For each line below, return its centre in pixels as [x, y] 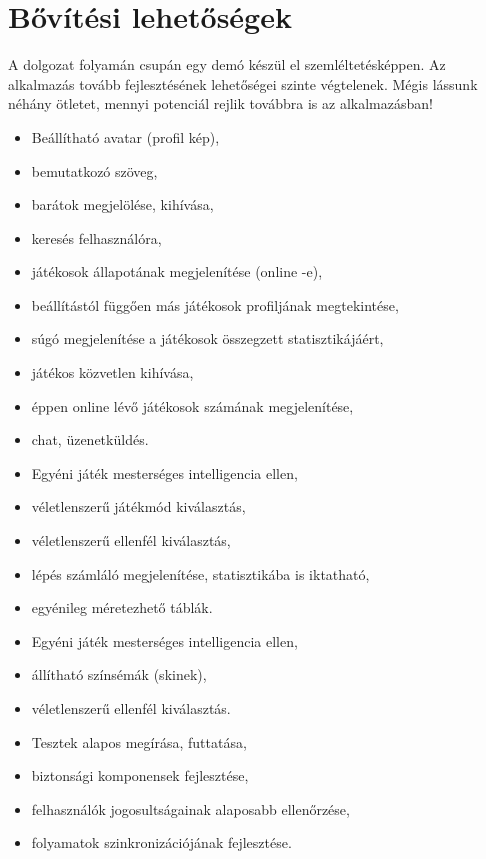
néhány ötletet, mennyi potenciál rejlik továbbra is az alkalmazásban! [220, 103]
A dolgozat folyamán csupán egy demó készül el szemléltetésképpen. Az [227, 64]
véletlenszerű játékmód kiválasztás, [138, 506]
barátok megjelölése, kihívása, [122, 204]
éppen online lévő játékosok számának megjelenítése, [192, 405]
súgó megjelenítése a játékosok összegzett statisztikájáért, [207, 338]
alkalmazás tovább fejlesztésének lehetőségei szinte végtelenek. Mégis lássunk [243, 83]
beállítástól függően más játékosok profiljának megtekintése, [215, 304]
